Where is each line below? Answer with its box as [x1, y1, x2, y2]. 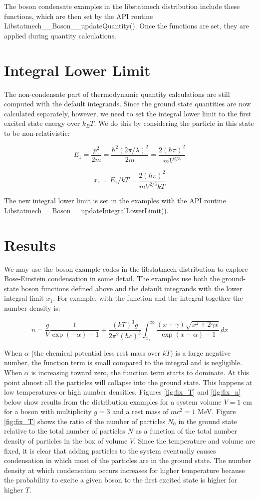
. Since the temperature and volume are [133, 436, 256, 446]
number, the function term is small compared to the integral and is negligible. [4, 357, 242, 368]
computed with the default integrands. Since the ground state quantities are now [4, 98, 251, 109]
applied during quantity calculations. [4, 30, 116, 40]
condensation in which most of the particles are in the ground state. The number [4, 455, 252, 466]
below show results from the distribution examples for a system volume [4, 396, 222, 407]
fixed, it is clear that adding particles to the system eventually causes [4, 445, 216, 456]
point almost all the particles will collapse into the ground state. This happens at [4, 377, 253, 387]
